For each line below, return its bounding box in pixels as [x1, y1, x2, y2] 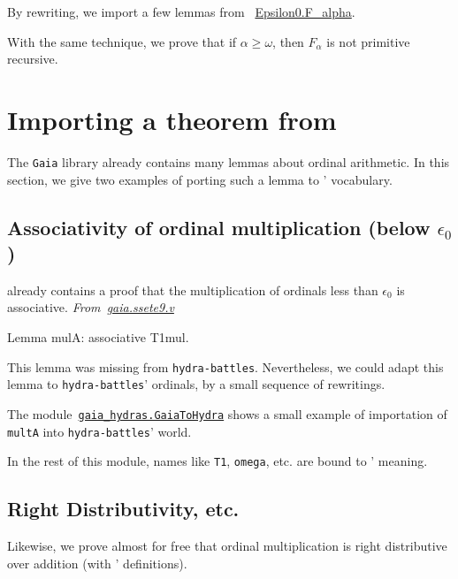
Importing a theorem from [7, 101, 337, 137]
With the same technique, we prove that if [7, 32, 237, 50]
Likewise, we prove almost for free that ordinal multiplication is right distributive [7, 537, 447, 555]
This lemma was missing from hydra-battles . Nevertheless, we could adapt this [7, 357, 444, 376]
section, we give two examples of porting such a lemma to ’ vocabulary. [7, 170, 393, 188]
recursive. [7, 50, 58, 68]
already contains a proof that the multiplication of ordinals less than [7, 280, 378, 299]
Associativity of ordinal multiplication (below [7, 213, 431, 240]
